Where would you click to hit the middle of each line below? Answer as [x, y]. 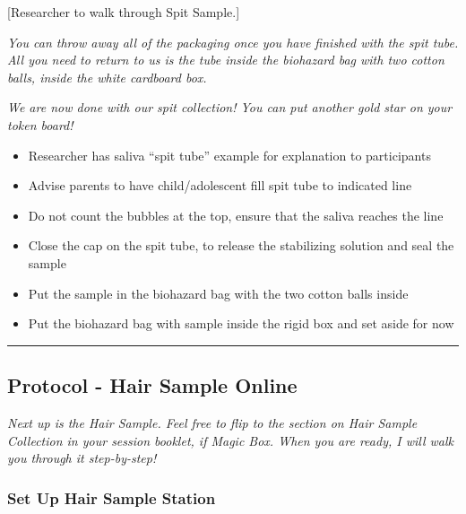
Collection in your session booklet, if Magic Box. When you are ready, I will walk [230, 440]
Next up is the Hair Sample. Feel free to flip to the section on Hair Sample [212, 422]
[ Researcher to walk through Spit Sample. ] [124, 12]
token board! [40, 124]
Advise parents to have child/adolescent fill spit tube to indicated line [220, 185]
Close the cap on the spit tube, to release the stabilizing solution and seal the [241, 245]
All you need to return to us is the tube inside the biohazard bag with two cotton [226, 60]
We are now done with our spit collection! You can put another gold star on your [230, 107]
